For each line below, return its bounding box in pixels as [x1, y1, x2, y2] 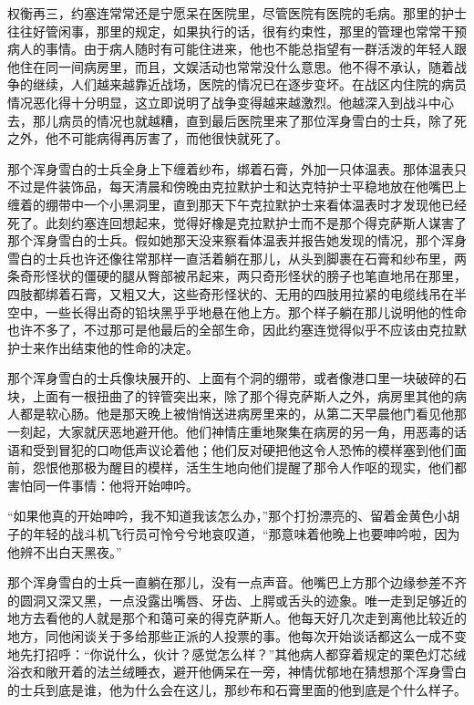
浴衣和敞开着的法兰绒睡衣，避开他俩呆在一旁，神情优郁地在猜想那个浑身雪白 [7, 662, 467, 681]
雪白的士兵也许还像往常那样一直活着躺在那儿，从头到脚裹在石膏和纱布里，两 [7, 248, 467, 267]
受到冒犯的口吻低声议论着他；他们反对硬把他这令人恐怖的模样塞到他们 [32, 440, 454, 459]
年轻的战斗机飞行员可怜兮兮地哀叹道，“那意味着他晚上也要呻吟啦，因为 [32, 524, 460, 544]
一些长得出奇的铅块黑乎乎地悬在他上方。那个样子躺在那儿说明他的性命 [45, 302, 467, 321]
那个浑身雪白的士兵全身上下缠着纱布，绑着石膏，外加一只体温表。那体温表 [7, 159, 454, 178]
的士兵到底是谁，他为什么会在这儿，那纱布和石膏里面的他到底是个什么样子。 [7, 679, 467, 699]
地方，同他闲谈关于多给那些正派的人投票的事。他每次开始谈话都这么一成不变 [7, 627, 467, 645]
